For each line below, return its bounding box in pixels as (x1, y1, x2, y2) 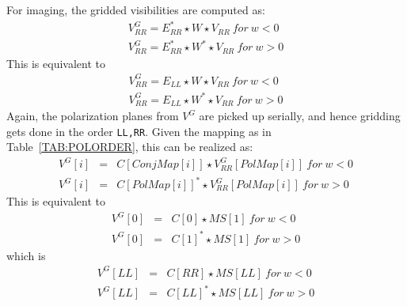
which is (6, 247, 46, 263)
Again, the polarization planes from (6, 108, 179, 124)
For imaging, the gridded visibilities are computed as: (6, 2, 265, 17)
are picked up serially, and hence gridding (199, 108, 401, 124)
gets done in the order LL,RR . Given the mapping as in (6, 123, 272, 139)
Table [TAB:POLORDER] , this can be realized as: (6, 138, 253, 155)
